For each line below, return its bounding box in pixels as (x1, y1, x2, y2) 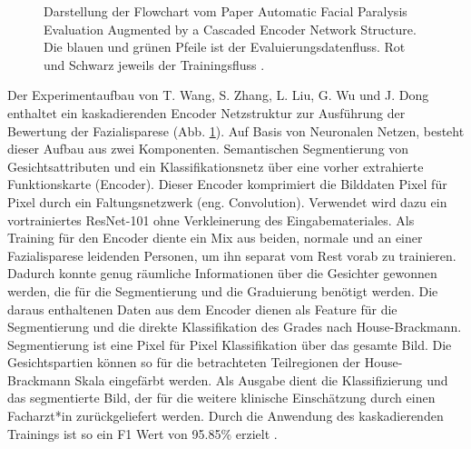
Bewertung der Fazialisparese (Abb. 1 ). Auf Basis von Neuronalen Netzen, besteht (7, 121, 465, 140)
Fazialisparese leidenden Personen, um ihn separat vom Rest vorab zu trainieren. (7, 245, 456, 264)
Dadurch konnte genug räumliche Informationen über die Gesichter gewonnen (7, 264, 437, 283)
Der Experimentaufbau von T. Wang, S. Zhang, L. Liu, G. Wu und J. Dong (7, 85, 429, 105)
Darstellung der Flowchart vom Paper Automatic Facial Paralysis (44, 2, 407, 20)
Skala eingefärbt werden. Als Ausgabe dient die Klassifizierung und (74, 370, 448, 389)
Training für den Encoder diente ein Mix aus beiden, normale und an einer (7, 228, 423, 247)
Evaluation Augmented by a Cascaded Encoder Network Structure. (44, 19, 417, 38)
